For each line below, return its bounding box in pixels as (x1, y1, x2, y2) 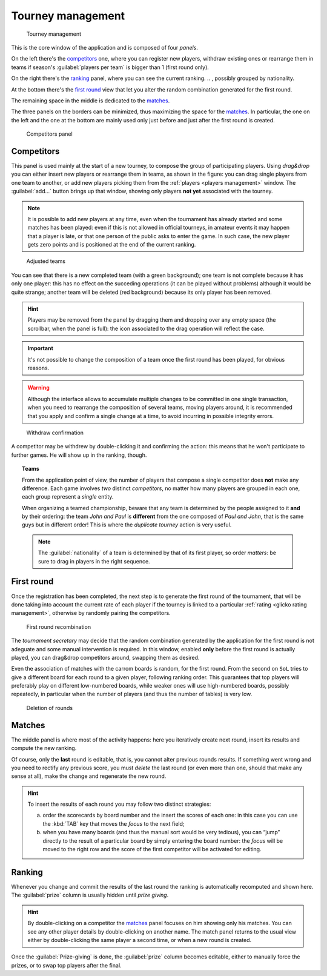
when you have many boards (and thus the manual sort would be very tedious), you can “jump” (42, 829, 280, 836)
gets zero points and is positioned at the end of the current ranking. (27, 241, 196, 248)
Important (27, 345, 54, 352)
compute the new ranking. (11, 745, 77, 752)
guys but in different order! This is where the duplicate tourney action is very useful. (22, 521, 232, 528)
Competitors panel (26, 130, 73, 138)
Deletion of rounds (26, 704, 73, 711)
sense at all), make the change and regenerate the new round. (11, 772, 167, 780)
